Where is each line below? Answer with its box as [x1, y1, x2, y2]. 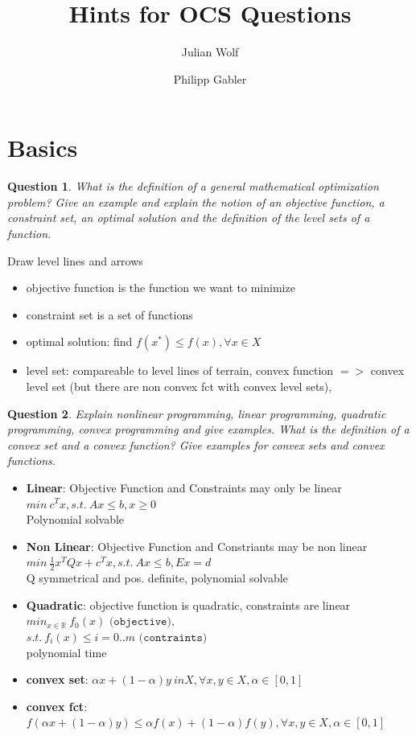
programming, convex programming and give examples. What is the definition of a [7, 421, 410, 438]
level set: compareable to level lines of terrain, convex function [26, 362, 334, 379]
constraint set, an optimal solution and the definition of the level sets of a [7, 209, 370, 226]
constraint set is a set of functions [26, 306, 193, 323]
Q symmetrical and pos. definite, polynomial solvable [26, 569, 288, 586]
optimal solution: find [26, 333, 133, 350]
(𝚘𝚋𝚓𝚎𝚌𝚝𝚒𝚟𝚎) [109, 616, 171, 628]
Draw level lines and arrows [7, 252, 143, 269]
